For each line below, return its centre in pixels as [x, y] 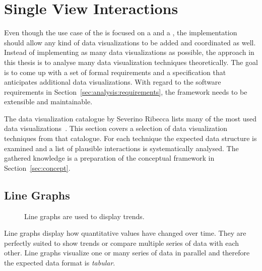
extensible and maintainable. [48, 101]
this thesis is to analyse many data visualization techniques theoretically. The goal [131, 62]
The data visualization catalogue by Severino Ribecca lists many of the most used [130, 118]
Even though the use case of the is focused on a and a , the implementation [121, 32]
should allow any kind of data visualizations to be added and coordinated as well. [130, 42]
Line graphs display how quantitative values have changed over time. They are [125, 233]
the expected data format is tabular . [60, 263]
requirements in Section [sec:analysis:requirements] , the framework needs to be [126, 91]
